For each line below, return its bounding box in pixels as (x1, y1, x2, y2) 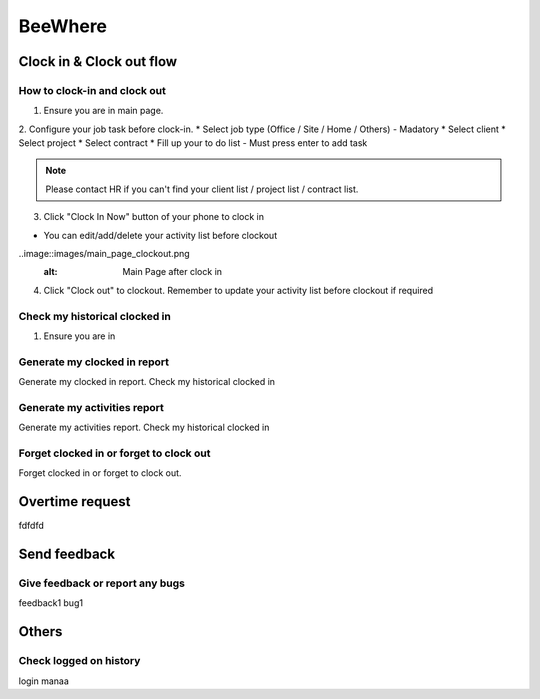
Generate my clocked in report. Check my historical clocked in (18, 376, 275, 388)
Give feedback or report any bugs (18, 576, 185, 590)
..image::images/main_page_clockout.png (18, 248, 190, 260)
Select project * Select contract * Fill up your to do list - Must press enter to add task (18, 137, 368, 149)
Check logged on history (18, 654, 141, 668)
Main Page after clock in (122, 266, 223, 278)
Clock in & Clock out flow (18, 53, 178, 70)
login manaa (18, 675, 70, 687)
